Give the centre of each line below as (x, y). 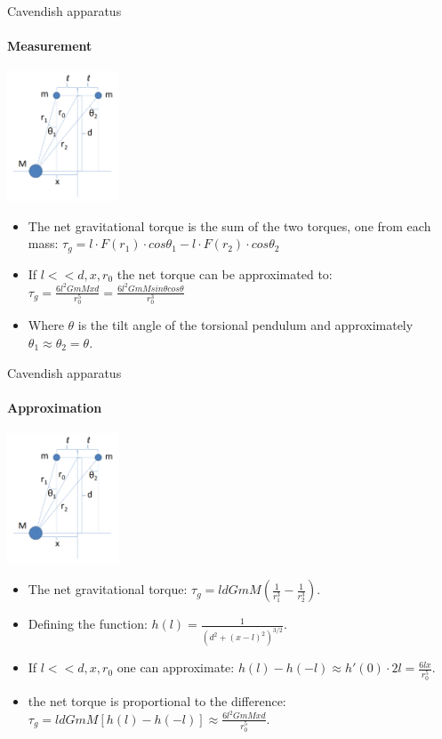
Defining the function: (88, 624)
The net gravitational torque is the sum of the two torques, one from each (229, 225)
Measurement (50, 46)
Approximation (55, 407)
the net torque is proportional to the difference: (157, 701)
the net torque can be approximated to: (225, 273)
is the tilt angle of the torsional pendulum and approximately (245, 325)
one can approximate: (176, 667)
